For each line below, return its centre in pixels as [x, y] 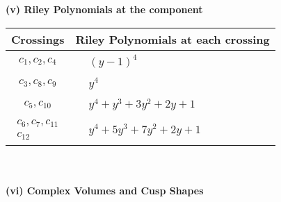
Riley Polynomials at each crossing [172, 39]
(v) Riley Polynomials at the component [104, 9]
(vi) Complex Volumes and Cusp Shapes [105, 190]
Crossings [38, 39]
